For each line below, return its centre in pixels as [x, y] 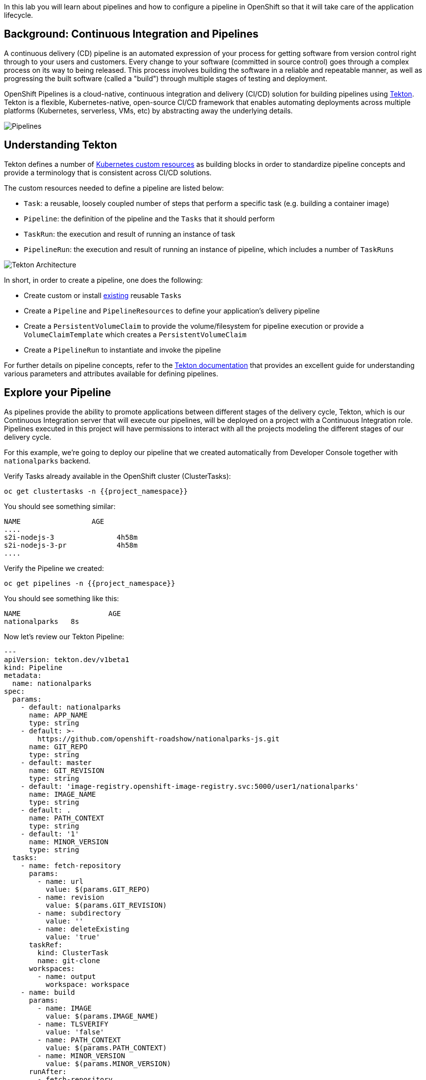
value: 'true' [73, 937]
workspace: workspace [87, 984]
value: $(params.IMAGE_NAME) [102, 1016]
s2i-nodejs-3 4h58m [71, 537]
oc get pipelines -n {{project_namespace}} [90, 583]
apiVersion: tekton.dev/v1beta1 [67, 659]
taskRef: [46, 945]
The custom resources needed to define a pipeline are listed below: [114, 188]
